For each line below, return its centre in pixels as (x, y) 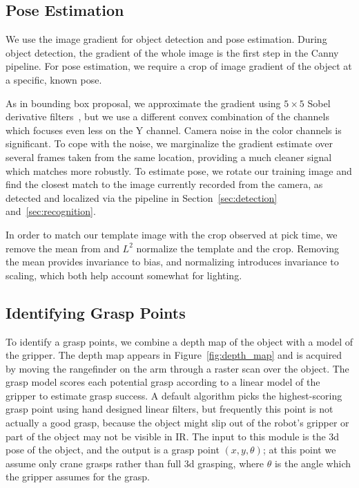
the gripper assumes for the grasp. (78, 477)
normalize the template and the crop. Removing (237, 248)
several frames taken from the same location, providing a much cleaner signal (169, 157)
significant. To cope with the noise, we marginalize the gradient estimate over (169, 143)
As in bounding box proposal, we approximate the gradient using (143, 103)
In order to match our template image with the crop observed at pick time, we (172, 234)
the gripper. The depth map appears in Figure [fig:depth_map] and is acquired (174, 355)
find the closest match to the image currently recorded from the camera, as (164, 184)
